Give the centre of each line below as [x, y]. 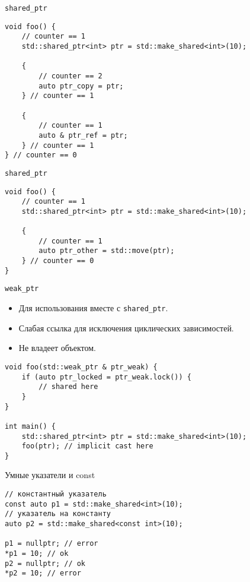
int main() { [30, 426]
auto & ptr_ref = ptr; [83, 135]
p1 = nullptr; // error [52, 544]
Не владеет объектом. [57, 348]
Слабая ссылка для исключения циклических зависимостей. [126, 328]
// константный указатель [56, 494]
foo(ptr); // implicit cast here [87, 446]
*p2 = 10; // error [43, 573]
